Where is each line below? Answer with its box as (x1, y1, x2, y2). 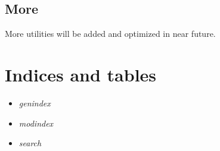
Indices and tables (5, 62, 157, 86)
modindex (18, 117, 54, 129)
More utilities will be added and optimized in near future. (5, 27, 216, 40)
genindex (18, 96, 51, 109)
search (18, 137, 42, 149)
